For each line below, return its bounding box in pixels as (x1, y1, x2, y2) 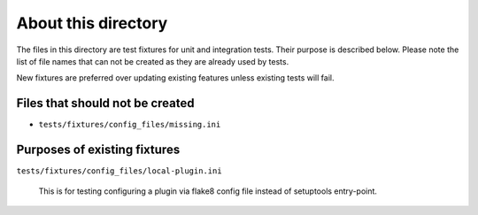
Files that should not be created (16, 96, 195, 111)
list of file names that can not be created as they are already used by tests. (16, 56, 289, 66)
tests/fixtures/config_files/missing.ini (38, 119, 221, 130)
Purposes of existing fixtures (16, 142, 181, 157)
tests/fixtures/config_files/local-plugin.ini (16, 166, 222, 176)
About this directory (16, 13, 168, 33)
